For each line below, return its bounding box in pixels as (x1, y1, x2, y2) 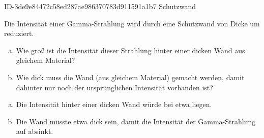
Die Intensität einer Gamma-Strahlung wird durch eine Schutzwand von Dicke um (4, 18, 260, 28)
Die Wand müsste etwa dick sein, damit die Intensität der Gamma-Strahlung (16, 116, 256, 126)
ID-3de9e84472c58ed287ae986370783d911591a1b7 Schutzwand (4, 1, 196, 11)
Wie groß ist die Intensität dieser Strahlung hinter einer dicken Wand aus (16, 45, 245, 55)
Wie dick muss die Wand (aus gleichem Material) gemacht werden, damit (16, 72, 245, 82)
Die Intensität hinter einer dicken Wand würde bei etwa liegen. (16, 99, 212, 110)
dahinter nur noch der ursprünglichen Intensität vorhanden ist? (16, 82, 213, 92)
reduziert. (4, 28, 34, 39)
